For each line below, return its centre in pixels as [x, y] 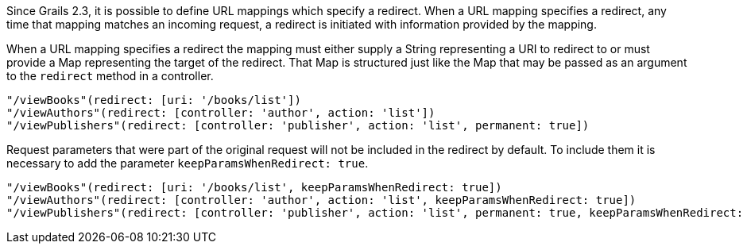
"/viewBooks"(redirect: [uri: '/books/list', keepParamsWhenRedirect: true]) [254, 187]
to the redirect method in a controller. [110, 76]
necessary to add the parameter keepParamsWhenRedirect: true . [188, 163]
